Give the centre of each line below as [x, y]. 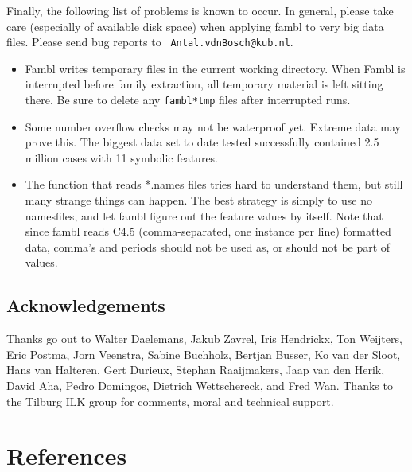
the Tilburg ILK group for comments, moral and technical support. [170, 401]
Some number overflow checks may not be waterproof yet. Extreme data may [213, 126]
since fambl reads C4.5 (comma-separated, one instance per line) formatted [208, 231]
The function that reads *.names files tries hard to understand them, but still [214, 184]
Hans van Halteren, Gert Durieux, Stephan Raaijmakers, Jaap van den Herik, [196, 370]
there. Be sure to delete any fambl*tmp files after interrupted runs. [188, 100]
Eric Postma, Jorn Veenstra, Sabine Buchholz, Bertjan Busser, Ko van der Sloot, [204, 354]
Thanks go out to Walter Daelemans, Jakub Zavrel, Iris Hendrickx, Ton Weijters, [204, 339]
